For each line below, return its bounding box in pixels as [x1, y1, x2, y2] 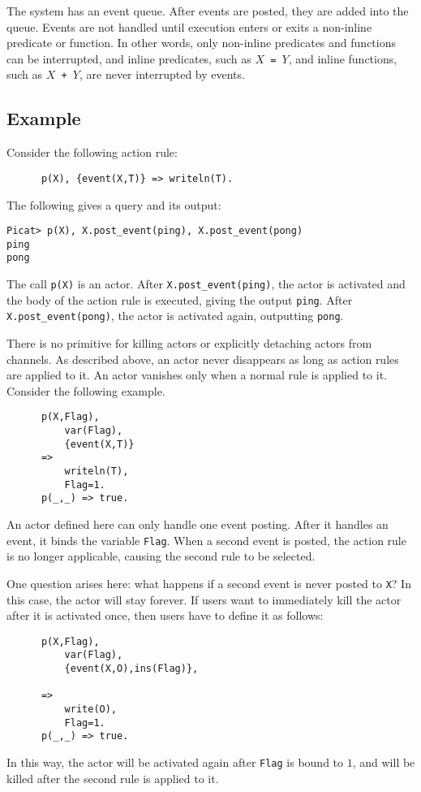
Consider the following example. [6, 382, 165, 399]
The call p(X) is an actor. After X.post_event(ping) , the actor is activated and [6, 275, 406, 292]
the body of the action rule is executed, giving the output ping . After [6, 291, 353, 308]
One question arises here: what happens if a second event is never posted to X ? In [6, 574, 411, 591]
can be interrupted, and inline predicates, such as [6, 50, 251, 67]
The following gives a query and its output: [6, 196, 221, 213]
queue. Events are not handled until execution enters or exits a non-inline [6, 18, 372, 35]
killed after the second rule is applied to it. [6, 769, 219, 786]
